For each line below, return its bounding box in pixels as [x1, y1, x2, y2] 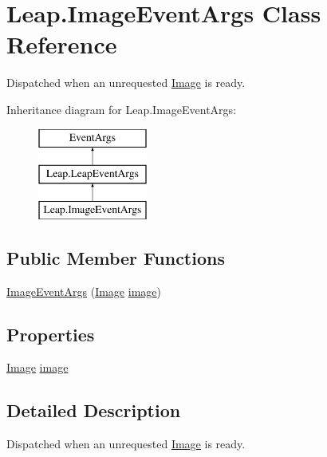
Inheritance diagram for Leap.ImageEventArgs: [6, 100, 237, 117]
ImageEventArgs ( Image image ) [6, 282, 161, 299]
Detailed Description [6, 398, 181, 423]
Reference [6, 28, 117, 61]
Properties [6, 321, 95, 346]
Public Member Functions [6, 245, 225, 270]
